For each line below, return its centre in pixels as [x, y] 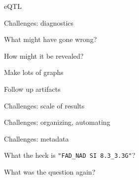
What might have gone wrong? [51, 39]
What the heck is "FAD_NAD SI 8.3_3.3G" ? [70, 155]
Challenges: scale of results [44, 105]
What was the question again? [50, 172]
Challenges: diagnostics [39, 22]
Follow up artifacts [32, 89]
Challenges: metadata [36, 138]
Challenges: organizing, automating [57, 122]
